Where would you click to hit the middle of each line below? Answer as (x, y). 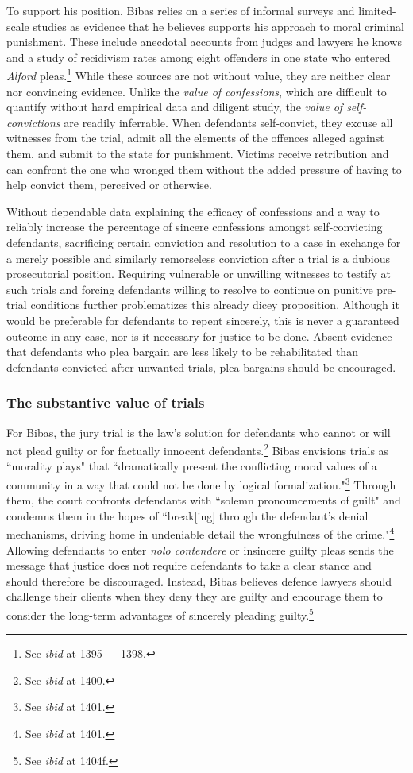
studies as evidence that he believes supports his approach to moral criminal (218, 26)
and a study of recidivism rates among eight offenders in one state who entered (199, 57)
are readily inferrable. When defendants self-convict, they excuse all (228, 122)
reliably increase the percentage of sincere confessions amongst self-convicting (195, 227)
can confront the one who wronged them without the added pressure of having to (204, 169)
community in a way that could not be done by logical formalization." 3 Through (201, 483)
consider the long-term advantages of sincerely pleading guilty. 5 (160, 614)
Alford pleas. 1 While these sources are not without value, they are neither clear (199, 75)
